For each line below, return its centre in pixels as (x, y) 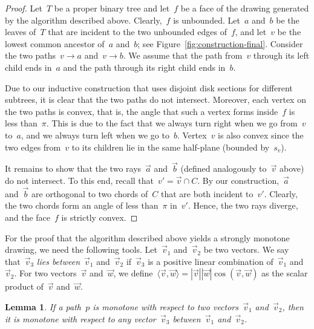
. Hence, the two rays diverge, (243, 205)
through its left (281, 55)
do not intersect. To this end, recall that (80, 180)
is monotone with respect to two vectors (165, 306)
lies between (58, 261)
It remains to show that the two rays (73, 168)
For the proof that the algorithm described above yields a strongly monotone (147, 237)
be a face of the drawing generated (245, 8)
